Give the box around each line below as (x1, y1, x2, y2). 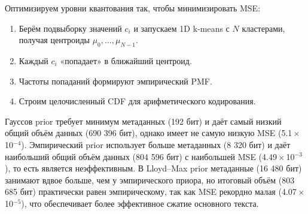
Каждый (19, 54, 48, 67)
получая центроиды (19, 34, 90, 46)
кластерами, (242, 22, 285, 34)
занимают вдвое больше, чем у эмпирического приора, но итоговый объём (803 (5, 173, 295, 186)
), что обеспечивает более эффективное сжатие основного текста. (21, 197, 259, 209)
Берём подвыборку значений (19, 22, 122, 34)
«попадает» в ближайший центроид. (60, 54, 192, 67)
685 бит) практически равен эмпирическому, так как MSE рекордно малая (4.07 (5, 185, 297, 198)
